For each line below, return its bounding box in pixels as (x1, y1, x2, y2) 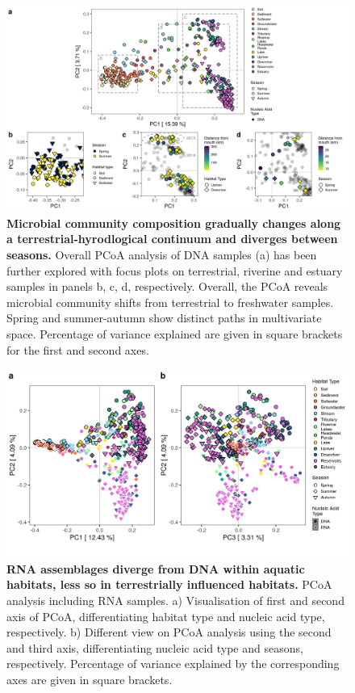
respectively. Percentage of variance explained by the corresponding (6, 655, 340, 672)
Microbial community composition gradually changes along (6, 214, 341, 231)
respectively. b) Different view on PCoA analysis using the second (6, 624, 332, 640)
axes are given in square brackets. (6, 671, 173, 688)
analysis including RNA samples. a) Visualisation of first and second (6, 592, 345, 609)
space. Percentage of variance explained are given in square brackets (6, 325, 343, 342)
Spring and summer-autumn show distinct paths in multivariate (6, 309, 322, 326)
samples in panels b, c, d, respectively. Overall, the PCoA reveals (6, 278, 328, 295)
